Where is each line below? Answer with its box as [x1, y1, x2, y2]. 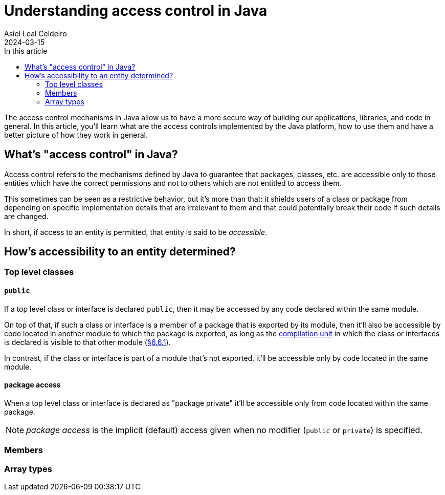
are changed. [4, 211, 49, 221]
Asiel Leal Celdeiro [4, 29, 67, 38]
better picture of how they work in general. [4, 130, 148, 139]
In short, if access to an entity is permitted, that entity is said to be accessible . [4, 227, 268, 236]
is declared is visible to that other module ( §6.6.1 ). [4, 337, 171, 347]
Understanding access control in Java [4, 2, 268, 19]
